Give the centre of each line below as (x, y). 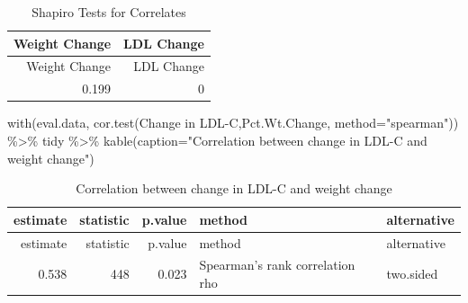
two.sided (412, 274)
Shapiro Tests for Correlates (109, 12)
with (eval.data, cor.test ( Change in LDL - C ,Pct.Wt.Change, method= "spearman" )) (233, 123)
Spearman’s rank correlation (277, 265)
